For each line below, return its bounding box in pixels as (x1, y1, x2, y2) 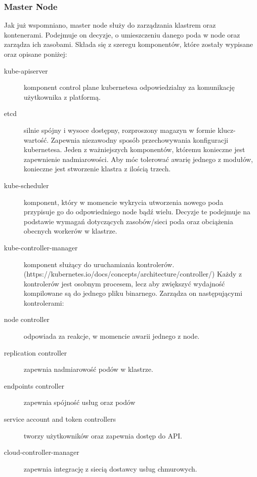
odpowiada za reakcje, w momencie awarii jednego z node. (24, 331, 200, 341)
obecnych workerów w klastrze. (24, 226, 117, 236)
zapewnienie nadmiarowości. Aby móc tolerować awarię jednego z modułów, (24, 154, 253, 164)
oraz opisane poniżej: (4, 49, 67, 59)
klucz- (217, 124, 236, 135)
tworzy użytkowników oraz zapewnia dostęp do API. (24, 430, 182, 440)
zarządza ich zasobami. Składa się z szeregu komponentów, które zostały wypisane (4, 39, 253, 49)
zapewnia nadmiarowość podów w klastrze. (24, 364, 153, 374)
